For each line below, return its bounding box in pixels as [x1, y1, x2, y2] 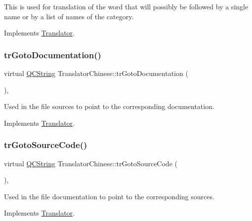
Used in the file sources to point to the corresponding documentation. [4, 101, 214, 111]
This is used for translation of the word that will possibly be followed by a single [4, 1, 249, 11]
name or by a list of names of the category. [4, 11, 134, 21]
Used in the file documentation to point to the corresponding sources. [4, 191, 214, 201]
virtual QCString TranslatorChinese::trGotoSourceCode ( [4, 158, 177, 168]
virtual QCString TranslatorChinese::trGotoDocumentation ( [4, 68, 188, 78]
